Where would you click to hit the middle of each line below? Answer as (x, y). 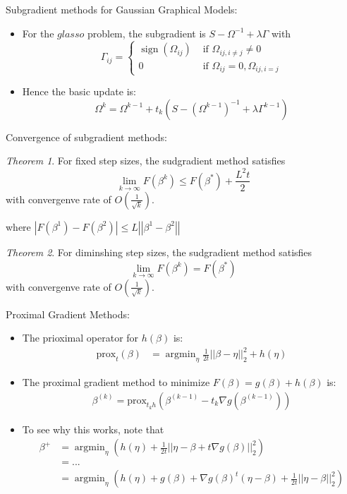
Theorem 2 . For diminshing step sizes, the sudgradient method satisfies (159, 252)
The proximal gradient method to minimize (116, 382)
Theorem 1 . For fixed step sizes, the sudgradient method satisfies (146, 161)
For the (38, 33)
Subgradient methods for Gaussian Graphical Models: (122, 9)
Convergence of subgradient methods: (86, 137)
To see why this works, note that (93, 429)
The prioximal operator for (80, 338)
